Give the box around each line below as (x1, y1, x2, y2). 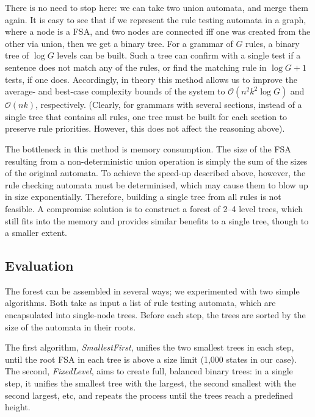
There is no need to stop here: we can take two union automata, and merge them (5, 1, 308, 13)
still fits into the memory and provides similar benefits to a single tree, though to (5, 214, 309, 227)
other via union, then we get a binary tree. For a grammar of (5, 37, 233, 49)
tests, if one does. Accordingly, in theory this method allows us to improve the (5, 73, 297, 85)
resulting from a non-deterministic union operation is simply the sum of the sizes (5, 154, 308, 167)
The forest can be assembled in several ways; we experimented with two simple (5, 284, 300, 297)
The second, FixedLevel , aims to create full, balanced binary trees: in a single (5, 365, 293, 377)
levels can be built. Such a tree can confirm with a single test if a (57, 49, 301, 62)
